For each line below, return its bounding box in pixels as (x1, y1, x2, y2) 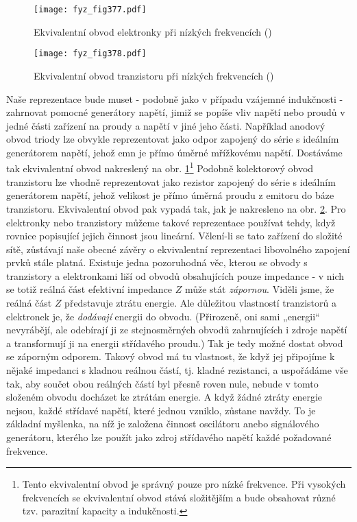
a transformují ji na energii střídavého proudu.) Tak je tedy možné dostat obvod (6, 335, 343, 350)
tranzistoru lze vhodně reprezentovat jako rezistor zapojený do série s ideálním (6, 174, 336, 189)
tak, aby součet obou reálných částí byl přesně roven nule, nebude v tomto (6, 376, 319, 390)
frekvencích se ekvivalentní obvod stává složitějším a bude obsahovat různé (22, 490, 336, 504)
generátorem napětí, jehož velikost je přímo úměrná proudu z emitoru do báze (6, 188, 334, 202)
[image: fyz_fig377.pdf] (34, 5, 147, 14)
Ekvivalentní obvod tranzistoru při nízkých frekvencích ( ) (34, 68, 274, 82)
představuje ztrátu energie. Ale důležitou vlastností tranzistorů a (64, 296, 336, 310)
